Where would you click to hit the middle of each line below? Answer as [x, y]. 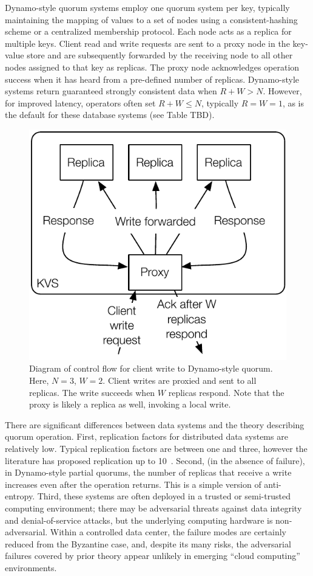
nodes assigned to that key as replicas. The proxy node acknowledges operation [152, 67]
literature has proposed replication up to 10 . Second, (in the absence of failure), [155, 460]
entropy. [20, 496]
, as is [293, 102]
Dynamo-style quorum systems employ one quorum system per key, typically [147, 7]
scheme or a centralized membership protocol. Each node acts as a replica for [148, 31]
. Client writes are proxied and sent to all [180, 380]
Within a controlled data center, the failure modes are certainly [168, 532]
